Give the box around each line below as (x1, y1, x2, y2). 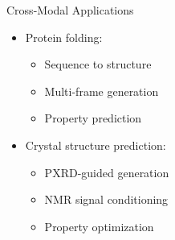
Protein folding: (25, 28, 103, 45)
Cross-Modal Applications (6, 2, 134, 18)
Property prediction (44, 110, 142, 126)
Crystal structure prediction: (25, 136, 166, 153)
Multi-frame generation (44, 82, 159, 99)
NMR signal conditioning (44, 191, 169, 208)
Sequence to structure (44, 56, 152, 72)
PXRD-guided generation (44, 163, 169, 180)
